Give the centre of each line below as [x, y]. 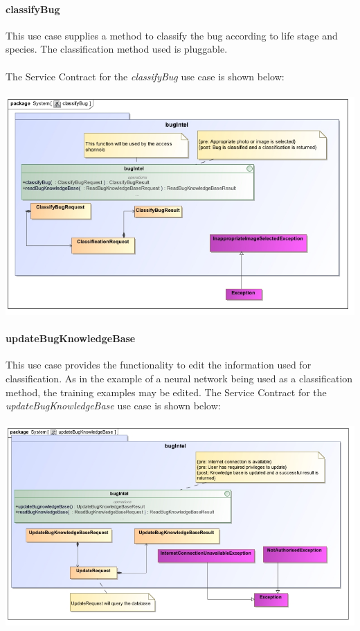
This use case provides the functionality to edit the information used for [159, 365]
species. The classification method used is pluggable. [117, 49]
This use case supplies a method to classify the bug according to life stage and [172, 35]
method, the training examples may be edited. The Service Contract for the [166, 392]
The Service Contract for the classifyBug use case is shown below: [145, 76]
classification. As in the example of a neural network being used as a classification [179, 378]
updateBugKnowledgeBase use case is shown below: [113, 406]
